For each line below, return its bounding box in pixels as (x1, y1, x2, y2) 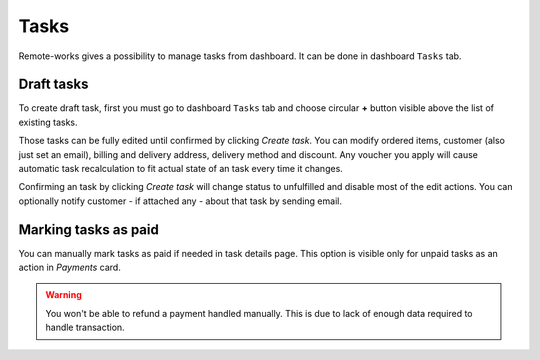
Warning (45, 289, 82, 301)
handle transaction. (45, 321, 125, 334)
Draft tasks (18, 76, 89, 93)
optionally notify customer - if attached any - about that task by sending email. (18, 195, 342, 207)
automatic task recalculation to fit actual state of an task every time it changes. (18, 163, 344, 175)
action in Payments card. (18, 261, 122, 274)
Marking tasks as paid (18, 221, 159, 238)
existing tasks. (18, 116, 79, 128)
